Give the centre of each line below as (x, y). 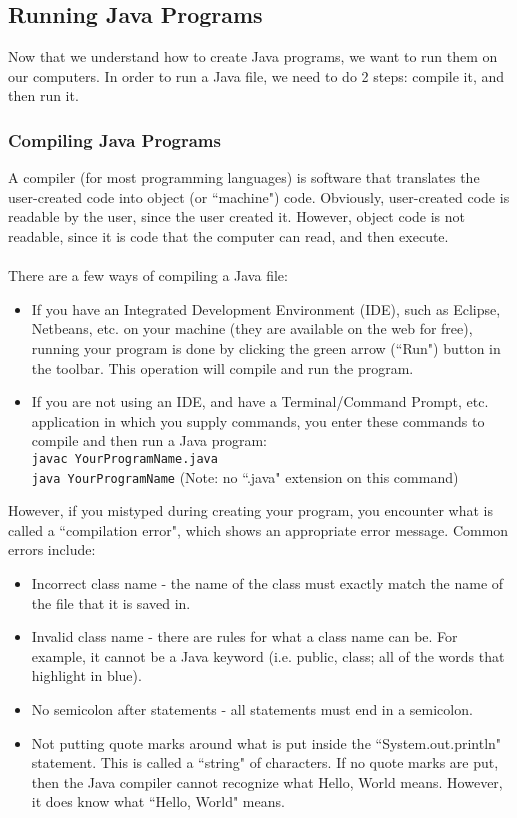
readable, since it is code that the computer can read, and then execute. (228, 235)
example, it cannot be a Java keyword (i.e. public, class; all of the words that (268, 655)
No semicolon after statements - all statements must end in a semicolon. (252, 708)
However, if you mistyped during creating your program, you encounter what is (250, 510)
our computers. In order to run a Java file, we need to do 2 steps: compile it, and (256, 75)
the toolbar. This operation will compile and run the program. (222, 367)
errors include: (52, 549)
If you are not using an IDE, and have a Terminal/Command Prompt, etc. (260, 401)
